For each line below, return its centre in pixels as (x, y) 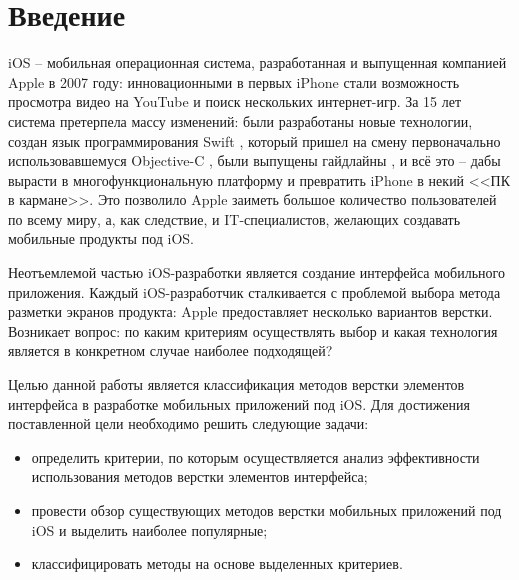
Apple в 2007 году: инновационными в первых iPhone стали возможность (234, 81)
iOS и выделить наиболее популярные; (149, 529)
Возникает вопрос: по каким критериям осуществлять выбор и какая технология (253, 330)
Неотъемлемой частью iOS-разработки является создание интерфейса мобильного (256, 272)
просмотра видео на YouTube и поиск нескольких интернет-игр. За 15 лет (235, 101)
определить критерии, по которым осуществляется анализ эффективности (255, 456)
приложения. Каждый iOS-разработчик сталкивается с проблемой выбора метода (254, 291)
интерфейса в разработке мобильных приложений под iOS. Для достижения (239, 403)
